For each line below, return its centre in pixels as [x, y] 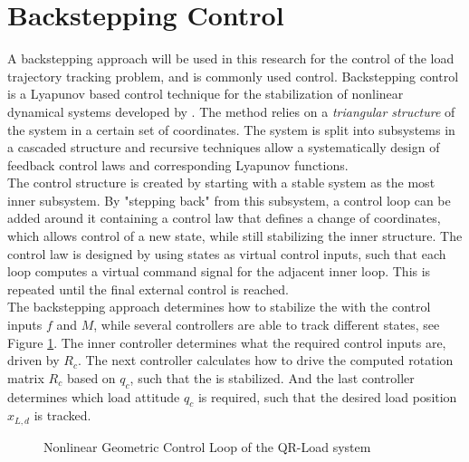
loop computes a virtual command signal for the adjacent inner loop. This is [219, 271]
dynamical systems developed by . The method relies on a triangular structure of [231, 111]
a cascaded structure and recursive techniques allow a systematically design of [224, 147]
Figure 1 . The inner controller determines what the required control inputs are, [227, 342]
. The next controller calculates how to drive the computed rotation [265, 360]
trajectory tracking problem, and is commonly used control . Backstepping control [233, 76]
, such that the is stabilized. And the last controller [272, 377]
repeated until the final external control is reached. [148, 289]
